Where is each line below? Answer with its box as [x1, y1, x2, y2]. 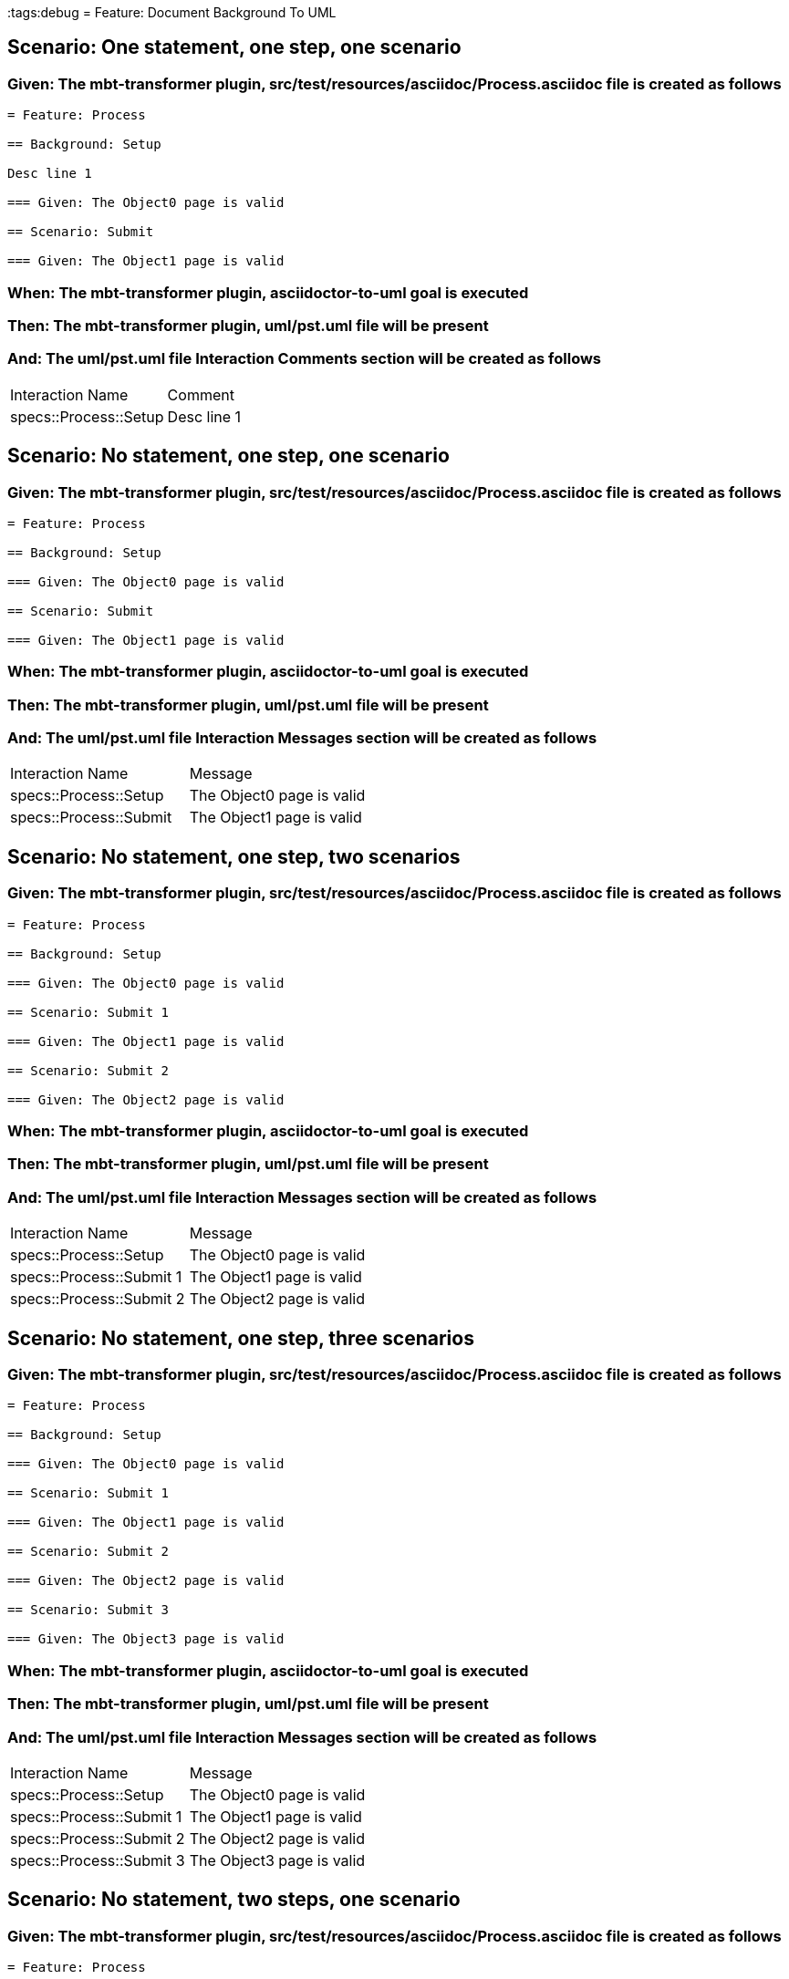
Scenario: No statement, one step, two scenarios [7, 844, 461, 868]
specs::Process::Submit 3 [10, 1850, 185, 1870]
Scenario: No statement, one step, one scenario [7, 444, 450, 468]
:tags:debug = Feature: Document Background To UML [7, 5, 337, 20]
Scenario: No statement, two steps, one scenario [7, 1888, 461, 1912]
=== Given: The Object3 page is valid [7, 1632, 285, 1647]
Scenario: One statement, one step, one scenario [7, 36, 462, 59]
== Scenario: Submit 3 [7, 1602, 170, 1618]
